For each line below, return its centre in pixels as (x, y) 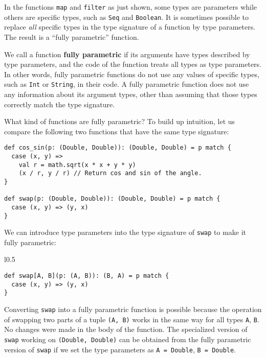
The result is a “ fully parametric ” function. (72, 37)
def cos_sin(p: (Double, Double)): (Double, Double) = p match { (118, 148)
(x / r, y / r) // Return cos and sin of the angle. (110, 173)
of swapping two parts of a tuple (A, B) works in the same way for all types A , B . (132, 319)
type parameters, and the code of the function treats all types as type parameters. (133, 64)
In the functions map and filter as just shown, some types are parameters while (131, 7)
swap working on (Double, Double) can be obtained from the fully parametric (128, 339)
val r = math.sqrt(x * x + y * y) (77, 165)
